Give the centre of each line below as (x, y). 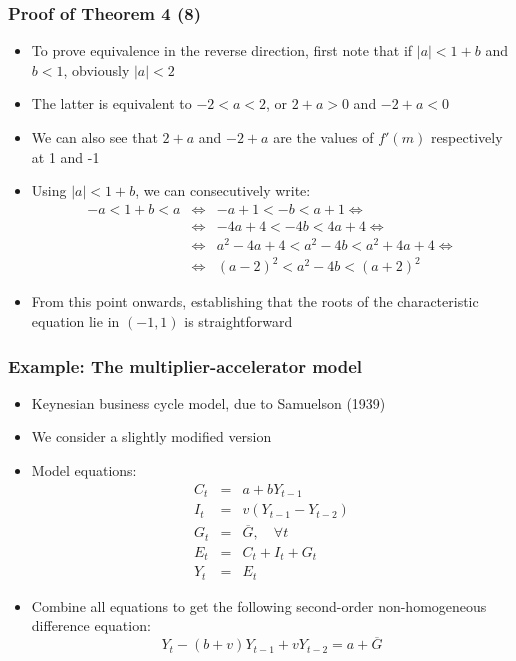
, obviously (96, 69)
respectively (466, 137)
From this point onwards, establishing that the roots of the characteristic (255, 301)
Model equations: (84, 470)
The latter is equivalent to (111, 103)
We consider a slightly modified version (151, 436)
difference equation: (91, 625)
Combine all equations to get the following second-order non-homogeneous (259, 605)
